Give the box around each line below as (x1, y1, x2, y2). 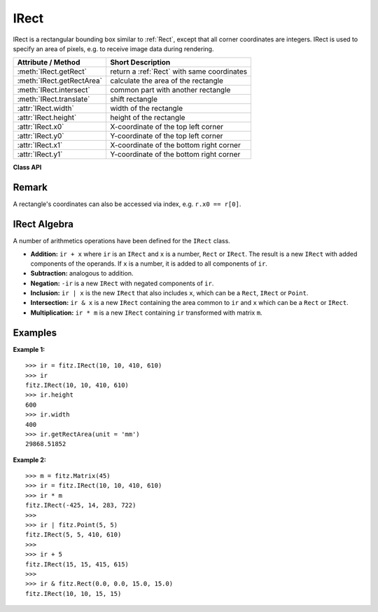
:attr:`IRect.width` (17, 104, 75, 114)
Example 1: (13, 345, 45, 353)
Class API (13, 163, 42, 172)
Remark (13, 182, 48, 193)
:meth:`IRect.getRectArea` (17, 76, 103, 86)
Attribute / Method (17, 57, 80, 67)
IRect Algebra (13, 218, 73, 231)
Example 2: (13, 456, 47, 464)
